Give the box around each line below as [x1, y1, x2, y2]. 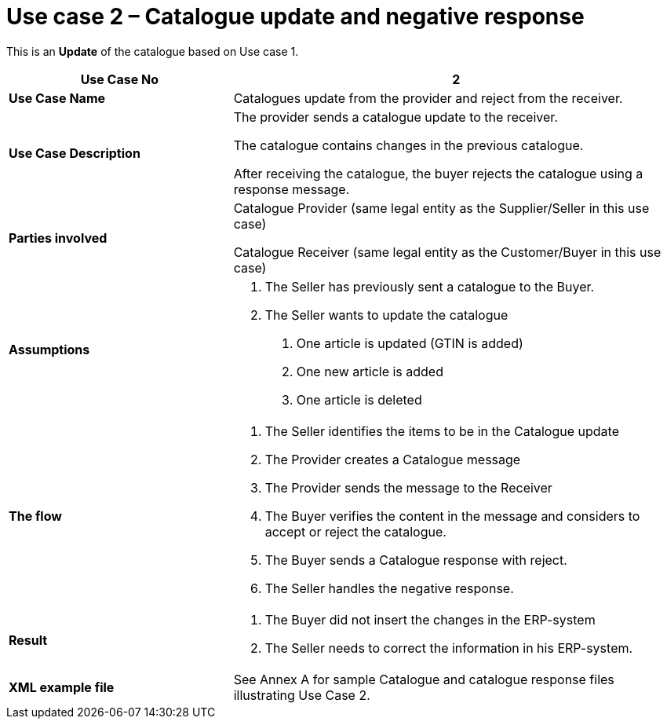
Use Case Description [9, 145, 140, 161]
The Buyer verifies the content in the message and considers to [264, 507, 640, 524]
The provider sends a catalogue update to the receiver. [233, 108, 558, 125]
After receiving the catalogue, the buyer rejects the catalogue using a [233, 165, 643, 181]
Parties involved [9, 229, 108, 246]
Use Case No [80, 71, 159, 87]
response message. [233, 181, 350, 197]
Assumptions [9, 341, 90, 357]
